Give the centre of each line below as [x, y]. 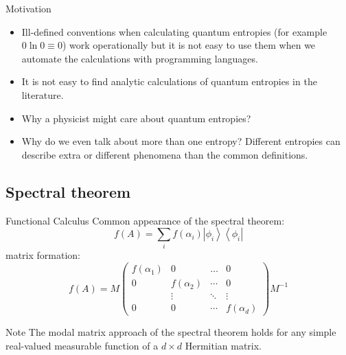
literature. [43, 94]
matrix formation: [43, 255]
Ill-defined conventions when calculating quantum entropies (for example [174, 31]
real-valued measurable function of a [82, 345]
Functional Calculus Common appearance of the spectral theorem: [145, 220]
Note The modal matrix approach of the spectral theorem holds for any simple [171, 332]
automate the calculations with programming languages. [140, 58]
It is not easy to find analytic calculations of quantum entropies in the [169, 81]
